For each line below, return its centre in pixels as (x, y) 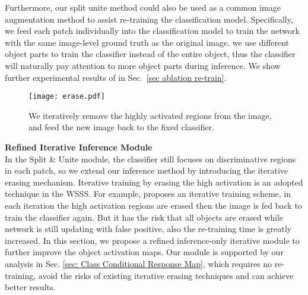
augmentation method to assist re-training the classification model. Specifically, (149, 19)
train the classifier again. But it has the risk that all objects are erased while (144, 217)
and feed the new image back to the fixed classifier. (121, 127)
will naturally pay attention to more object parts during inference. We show (143, 65)
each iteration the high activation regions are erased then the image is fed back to (153, 205)
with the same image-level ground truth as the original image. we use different (147, 42)
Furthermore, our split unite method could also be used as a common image (143, 7)
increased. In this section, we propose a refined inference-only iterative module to (152, 240)
